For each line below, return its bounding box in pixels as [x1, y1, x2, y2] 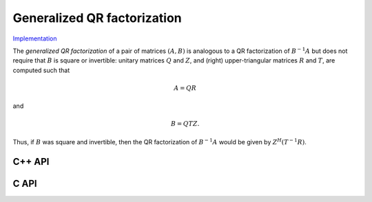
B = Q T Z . [171, 120, 200, 128]
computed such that [12, 66, 70, 74]
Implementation [12, 34, 57, 43]
